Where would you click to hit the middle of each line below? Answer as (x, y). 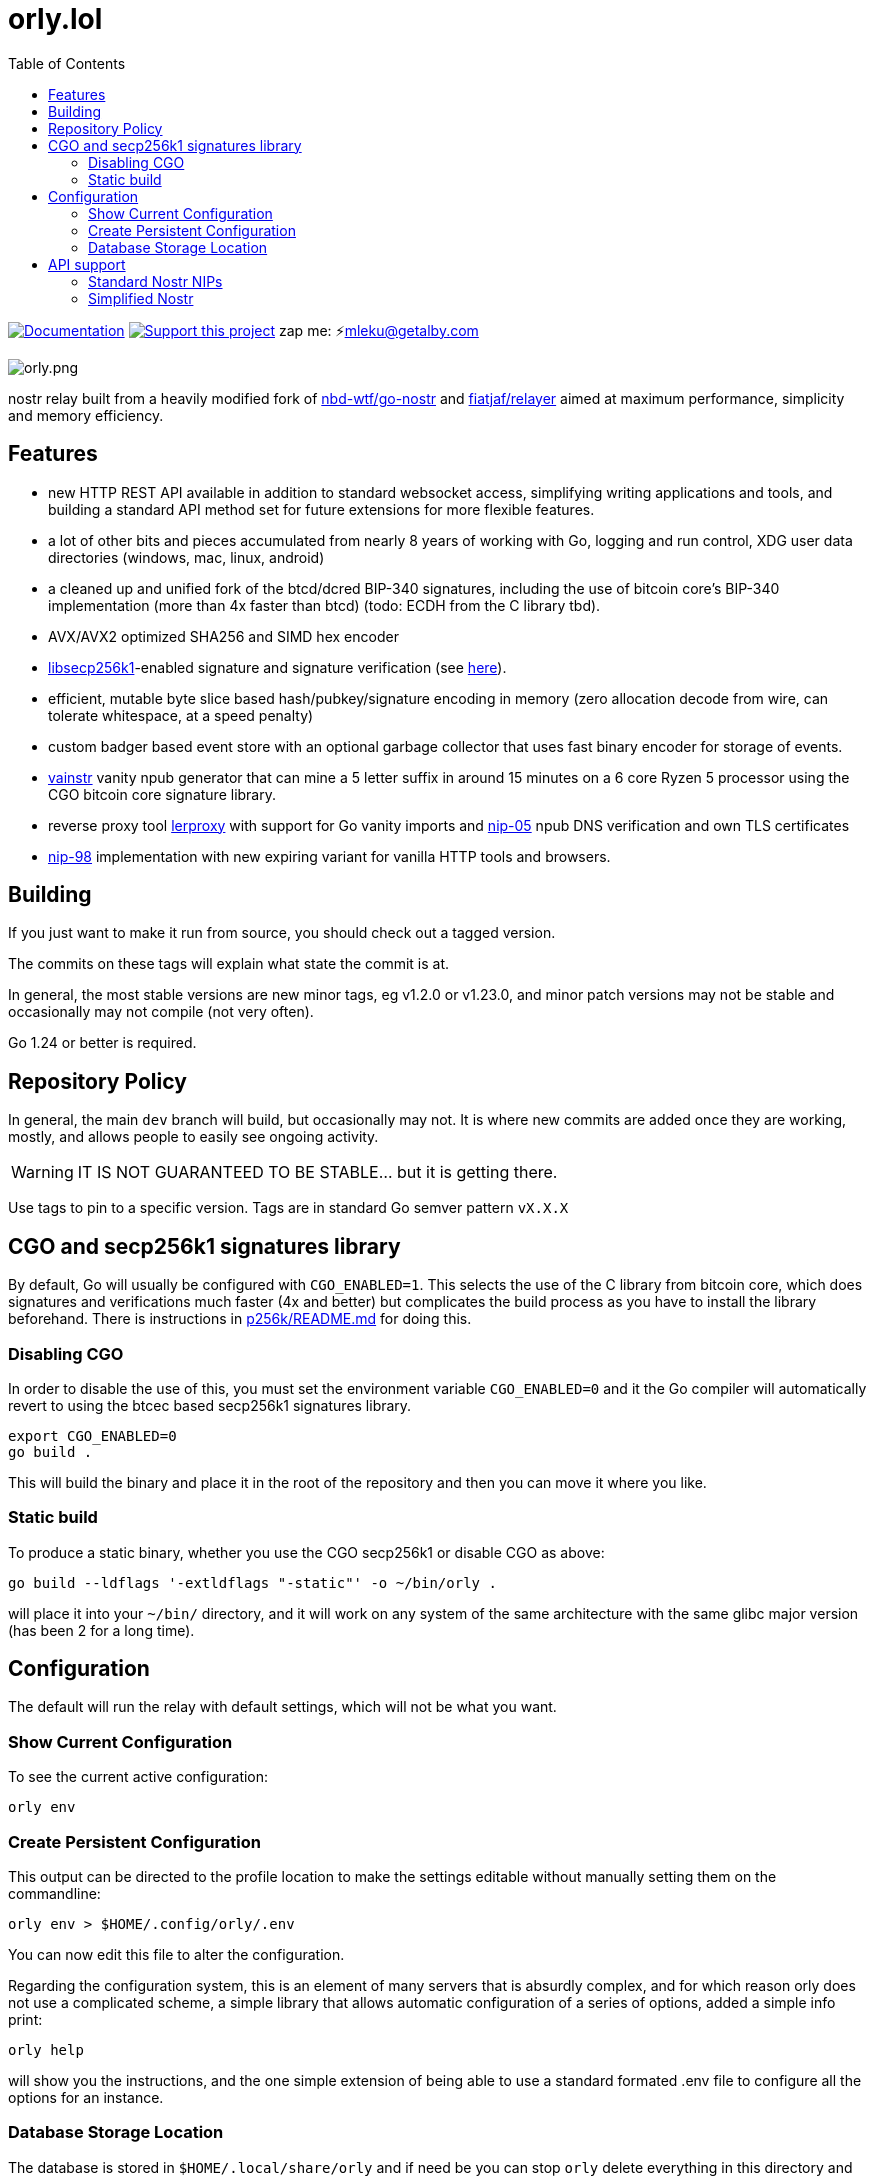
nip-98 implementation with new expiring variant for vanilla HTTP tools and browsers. (329, 856)
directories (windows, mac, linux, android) (186, 557)
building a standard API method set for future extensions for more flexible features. (321, 509)
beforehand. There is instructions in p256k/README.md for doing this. (240, 1319)
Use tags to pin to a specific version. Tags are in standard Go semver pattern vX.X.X (288, 1208)
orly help (46, 2049)
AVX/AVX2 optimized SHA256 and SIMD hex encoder (223, 636)
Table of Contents (67, 63)
